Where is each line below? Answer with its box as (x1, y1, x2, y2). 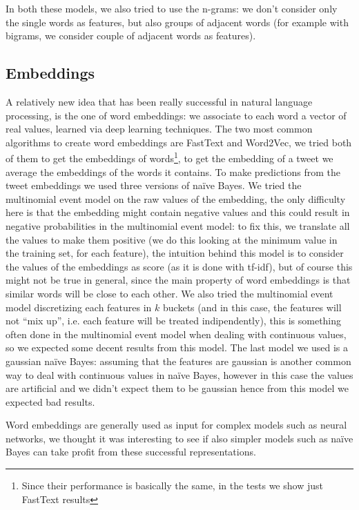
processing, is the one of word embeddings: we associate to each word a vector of (6, 108, 347, 122)
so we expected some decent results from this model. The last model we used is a (6, 340, 349, 355)
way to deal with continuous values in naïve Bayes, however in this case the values (6, 367, 353, 382)
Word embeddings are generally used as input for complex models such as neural (6, 418, 347, 432)
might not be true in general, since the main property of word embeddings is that (6, 273, 351, 287)
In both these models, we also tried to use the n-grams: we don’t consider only (6, 1, 338, 15)
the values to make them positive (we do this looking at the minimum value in (6, 232, 338, 246)
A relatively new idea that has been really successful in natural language (6, 94, 313, 108)
